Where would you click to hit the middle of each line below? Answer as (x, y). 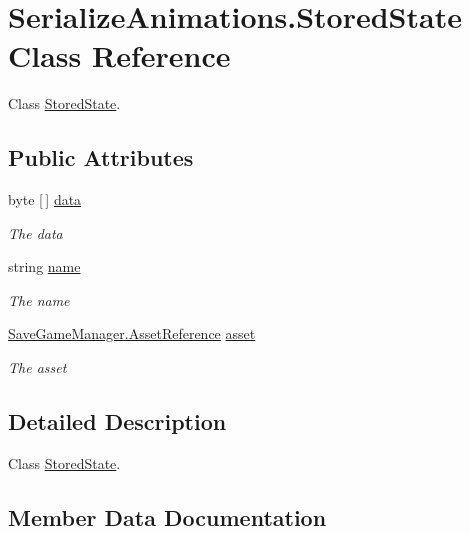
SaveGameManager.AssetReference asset (132, 333)
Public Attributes (101, 157)
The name (39, 299)
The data (35, 232)
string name (44, 266)
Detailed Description (117, 421)
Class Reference (119, 55)
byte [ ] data (45, 199)
